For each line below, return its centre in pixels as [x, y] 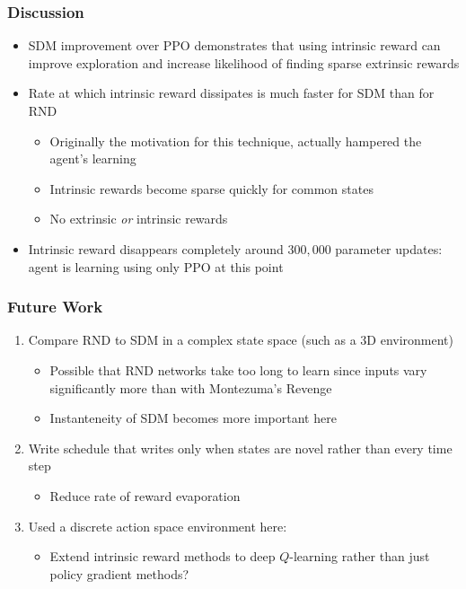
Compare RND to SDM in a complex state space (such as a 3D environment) [241, 340]
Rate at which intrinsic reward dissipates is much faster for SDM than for [231, 93]
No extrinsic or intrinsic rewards [139, 219]
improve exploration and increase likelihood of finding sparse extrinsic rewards [244, 62]
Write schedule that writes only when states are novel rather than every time [240, 448]
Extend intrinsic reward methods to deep [163, 556]
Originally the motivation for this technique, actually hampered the [236, 141]
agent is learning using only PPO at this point [156, 266]
